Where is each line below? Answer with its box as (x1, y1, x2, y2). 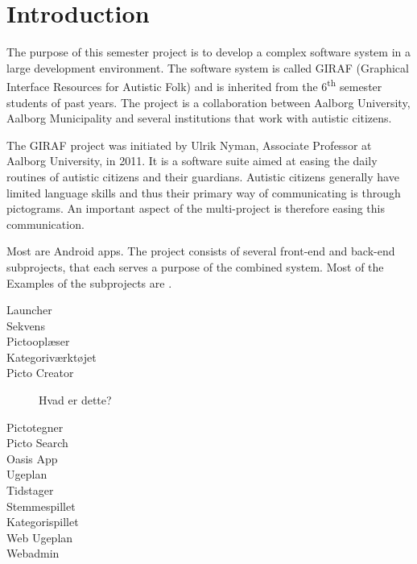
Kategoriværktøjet (6, 348, 97, 365)
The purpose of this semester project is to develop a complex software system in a (6, 44, 411, 60)
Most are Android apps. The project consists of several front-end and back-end (6, 243, 395, 259)
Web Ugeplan (6, 529, 73, 545)
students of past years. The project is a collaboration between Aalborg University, (6, 93, 411, 110)
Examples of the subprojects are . (6, 274, 172, 291)
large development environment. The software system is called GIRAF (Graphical (6, 59, 409, 76)
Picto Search (6, 434, 68, 451)
